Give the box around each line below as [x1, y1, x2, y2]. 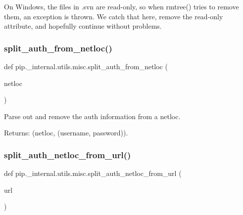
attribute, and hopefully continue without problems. [4, 21, 162, 31]
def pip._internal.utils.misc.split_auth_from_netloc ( [4, 61, 168, 71]
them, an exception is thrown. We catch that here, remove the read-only [4, 11, 223, 21]
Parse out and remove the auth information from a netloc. [4, 111, 181, 121]
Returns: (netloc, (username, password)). [4, 128, 128, 138]
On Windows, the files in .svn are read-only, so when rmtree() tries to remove [4, 1, 239, 11]
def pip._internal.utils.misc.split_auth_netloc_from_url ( [4, 168, 182, 178]
